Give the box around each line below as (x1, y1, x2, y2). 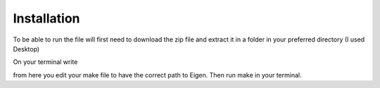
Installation (13, 11, 80, 26)
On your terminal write (13, 58, 78, 66)
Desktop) (13, 44, 40, 53)
